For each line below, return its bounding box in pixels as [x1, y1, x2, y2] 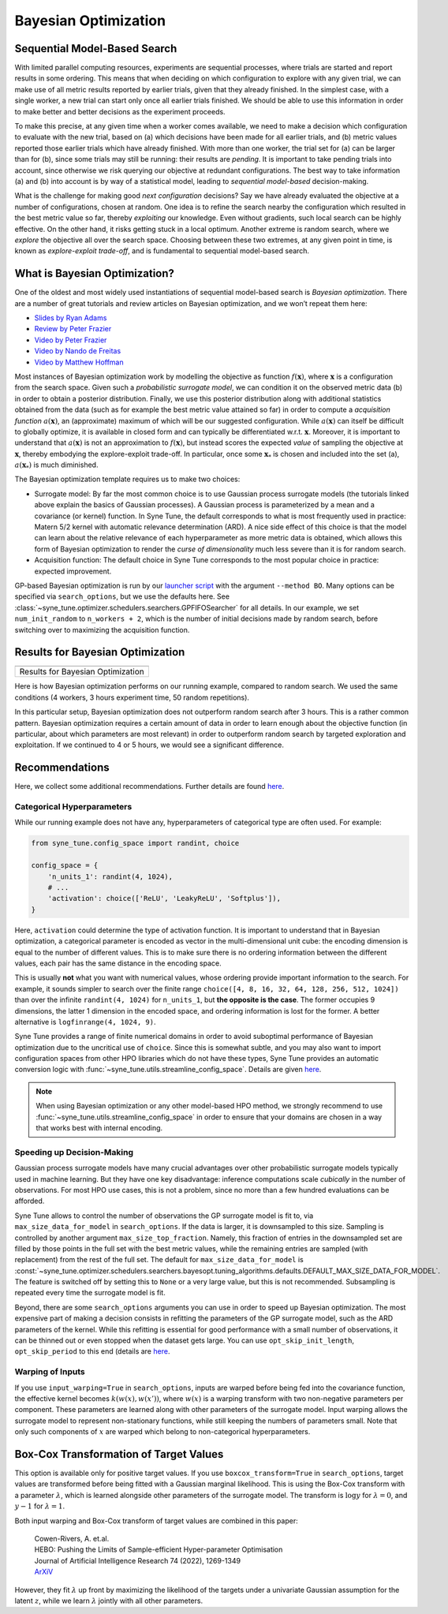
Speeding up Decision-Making [14, 1146, 134, 1157]
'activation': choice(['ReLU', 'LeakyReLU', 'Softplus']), [47, 894, 282, 903]
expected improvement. [34, 566, 112, 576]
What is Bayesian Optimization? [14, 267, 175, 280]
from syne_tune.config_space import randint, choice [31, 839, 240, 848]
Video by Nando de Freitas [34, 346, 121, 356]
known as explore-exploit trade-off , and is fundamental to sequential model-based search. [14, 246, 310, 256]
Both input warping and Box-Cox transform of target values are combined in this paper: [14, 1515, 299, 1526]
